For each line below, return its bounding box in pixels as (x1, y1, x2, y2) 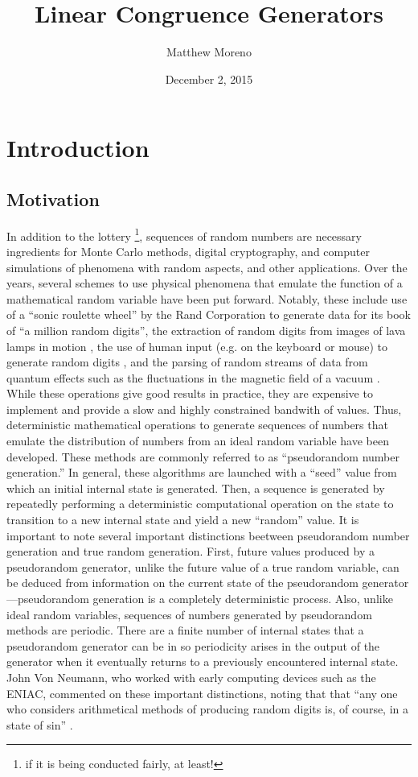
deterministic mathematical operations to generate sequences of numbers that (6, 416, 388, 433)
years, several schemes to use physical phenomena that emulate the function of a (6, 275, 403, 291)
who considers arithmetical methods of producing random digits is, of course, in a (6, 701, 409, 717)
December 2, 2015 (165, 70, 253, 87)
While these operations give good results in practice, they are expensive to (6, 385, 373, 402)
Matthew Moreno (166, 43, 252, 60)
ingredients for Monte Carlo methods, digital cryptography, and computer (6, 242, 370, 259)
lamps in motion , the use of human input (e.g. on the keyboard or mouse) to (6, 337, 387, 354)
